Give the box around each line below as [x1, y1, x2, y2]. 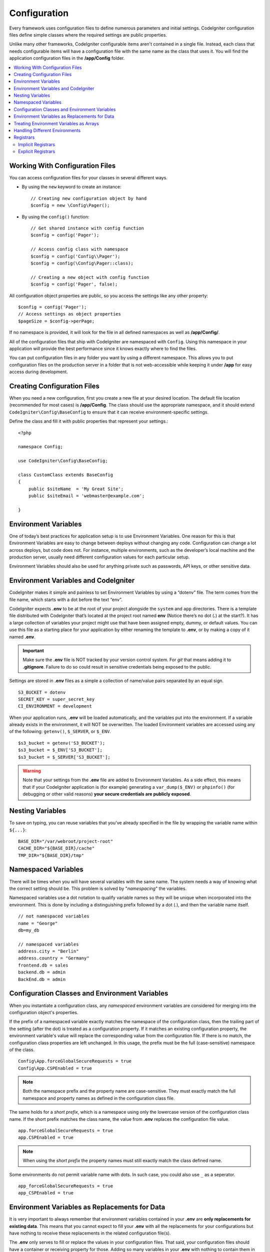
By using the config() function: [21, 213, 89, 220]
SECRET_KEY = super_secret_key [18, 696, 95, 702]
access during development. [9, 369, 68, 375]
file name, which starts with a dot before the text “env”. [9, 596, 122, 602]
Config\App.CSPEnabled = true [18, 1065, 92, 1071]
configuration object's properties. [9, 1009, 78, 1015]
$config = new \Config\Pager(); [30, 203, 110, 208]
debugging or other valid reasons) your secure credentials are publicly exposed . [22, 791, 191, 797]
